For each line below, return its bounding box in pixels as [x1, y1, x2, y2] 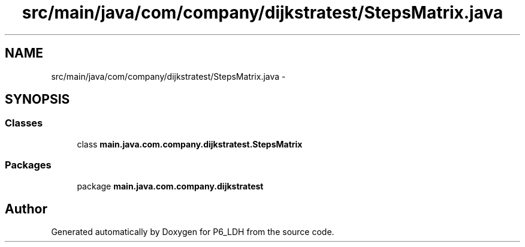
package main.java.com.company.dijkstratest [77, 180, 264, 191]
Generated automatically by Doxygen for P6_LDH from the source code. [51, 227, 334, 237]
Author [5, 201, 47, 216]
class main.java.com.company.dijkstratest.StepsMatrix [77, 138, 303, 149]
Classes [5, 117, 43, 129]
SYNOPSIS [5, 92, 70, 107]
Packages [5, 159, 52, 171]
